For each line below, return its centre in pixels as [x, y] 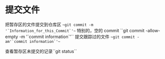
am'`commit [16, 41]
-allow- [153, 30]
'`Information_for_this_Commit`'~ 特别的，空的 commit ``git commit [75, 30]
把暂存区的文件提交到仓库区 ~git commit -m [49, 24]
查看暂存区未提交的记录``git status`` [41, 51]
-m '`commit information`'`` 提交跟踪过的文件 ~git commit [77, 37]
